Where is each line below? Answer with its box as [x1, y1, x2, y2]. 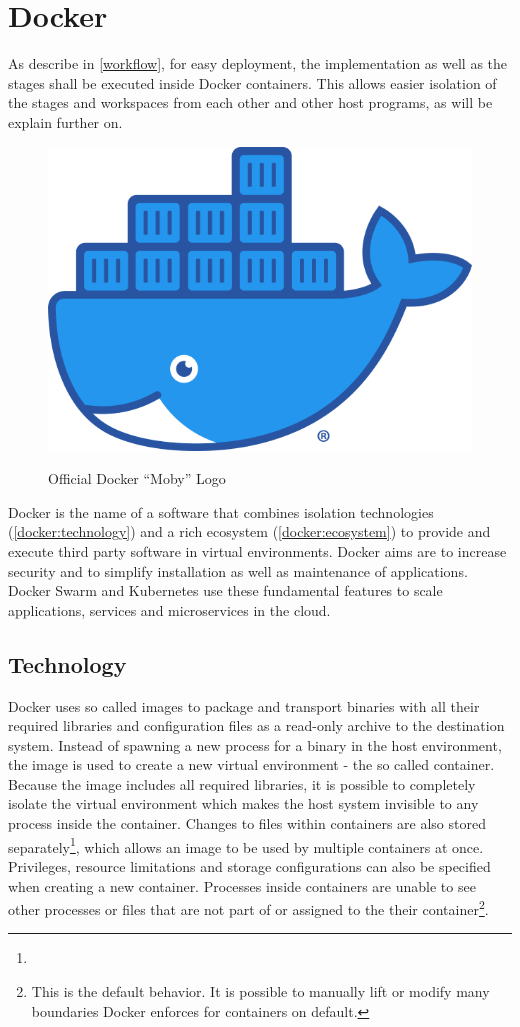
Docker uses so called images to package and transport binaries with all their [8, 695, 480, 716]
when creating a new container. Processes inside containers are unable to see [8, 875, 476, 896]
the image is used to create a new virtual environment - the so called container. [8, 754, 495, 775]
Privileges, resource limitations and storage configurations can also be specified [8, 855, 491, 876]
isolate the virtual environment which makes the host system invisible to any [8, 793, 479, 814]
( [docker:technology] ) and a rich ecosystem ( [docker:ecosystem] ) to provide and [8, 521, 491, 542]
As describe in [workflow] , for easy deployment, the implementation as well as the [8, 53, 508, 74]
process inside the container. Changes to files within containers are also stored [8, 813, 486, 834]
